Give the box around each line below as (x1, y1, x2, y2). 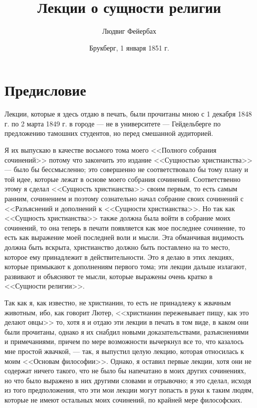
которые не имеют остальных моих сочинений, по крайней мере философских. (4, 394, 243, 405)
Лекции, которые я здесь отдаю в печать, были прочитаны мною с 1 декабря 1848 (4, 109, 252, 119)
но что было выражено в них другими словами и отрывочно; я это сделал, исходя (4, 375, 252, 385)
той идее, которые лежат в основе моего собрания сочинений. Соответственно (4, 174, 241, 184)
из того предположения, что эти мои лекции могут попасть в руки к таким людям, (4, 385, 254, 395)
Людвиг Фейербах (102, 26, 156, 36)
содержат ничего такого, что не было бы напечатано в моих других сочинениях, (4, 365, 246, 376)
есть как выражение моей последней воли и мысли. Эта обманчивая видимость (4, 232, 244, 242)
